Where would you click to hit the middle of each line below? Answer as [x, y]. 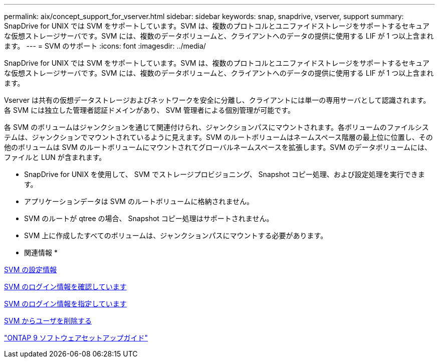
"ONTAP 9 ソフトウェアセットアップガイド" [76, 338]
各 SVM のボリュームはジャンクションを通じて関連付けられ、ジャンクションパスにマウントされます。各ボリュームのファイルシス [216, 127]
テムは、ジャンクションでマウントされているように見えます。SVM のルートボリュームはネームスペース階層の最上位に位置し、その [218, 137]
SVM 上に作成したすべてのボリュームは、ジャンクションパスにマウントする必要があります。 [176, 235]
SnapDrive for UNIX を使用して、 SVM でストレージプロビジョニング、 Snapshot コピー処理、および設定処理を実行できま [225, 174]
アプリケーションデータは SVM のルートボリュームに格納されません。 [139, 201]
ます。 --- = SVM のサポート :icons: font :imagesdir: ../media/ [105, 46]
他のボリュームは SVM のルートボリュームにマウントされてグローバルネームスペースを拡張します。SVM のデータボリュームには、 [218, 147]
